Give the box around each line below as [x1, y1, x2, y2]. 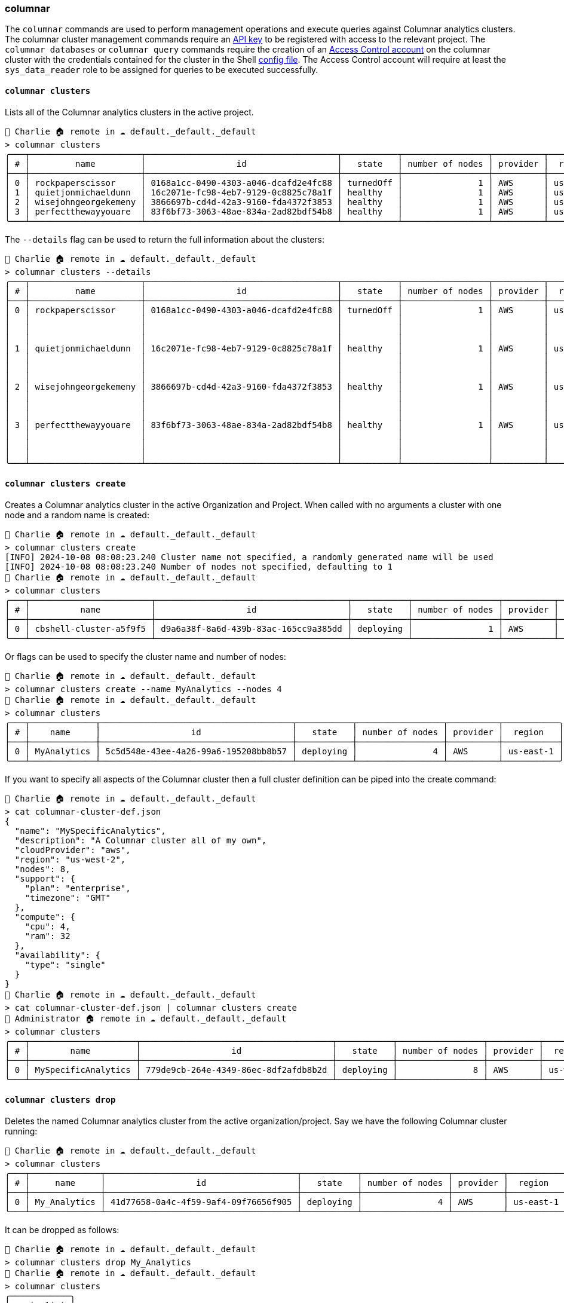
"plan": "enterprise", [24, 883, 131, 893]
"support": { [14, 873, 76, 883]
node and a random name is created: [5, 509, 149, 520]
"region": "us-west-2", [14, 854, 126, 864]
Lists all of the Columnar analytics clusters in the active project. [5, 106, 254, 117]
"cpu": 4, [24, 921, 70, 931]
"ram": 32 [24, 931, 70, 941]
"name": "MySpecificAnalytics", [14, 825, 166, 836]
